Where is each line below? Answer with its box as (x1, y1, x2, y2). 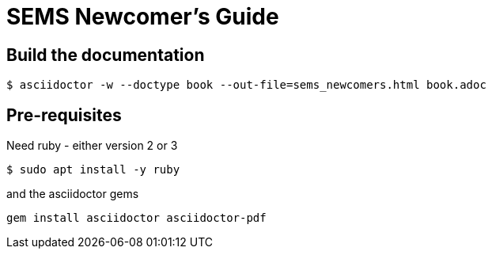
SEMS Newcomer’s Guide (6, 3, 279, 30)
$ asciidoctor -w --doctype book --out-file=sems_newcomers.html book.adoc (6, 78, 486, 92)
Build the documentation (6, 44, 205, 65)
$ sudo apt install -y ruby (6, 163, 180, 177)
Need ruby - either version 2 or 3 (6, 139, 178, 153)
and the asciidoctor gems (6, 187, 139, 201)
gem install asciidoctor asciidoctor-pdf (6, 211, 267, 225)
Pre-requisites (6, 105, 122, 125)
